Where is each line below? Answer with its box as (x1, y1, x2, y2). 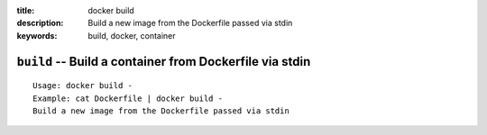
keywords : (16, 30, 58, 40)
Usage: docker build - (32, 81, 133, 91)
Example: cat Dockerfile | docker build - (32, 93, 224, 103)
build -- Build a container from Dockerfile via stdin (16, 54, 311, 69)
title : (16, 5, 35, 15)
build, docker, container (87, 30, 176, 40)
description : (16, 18, 64, 29)
